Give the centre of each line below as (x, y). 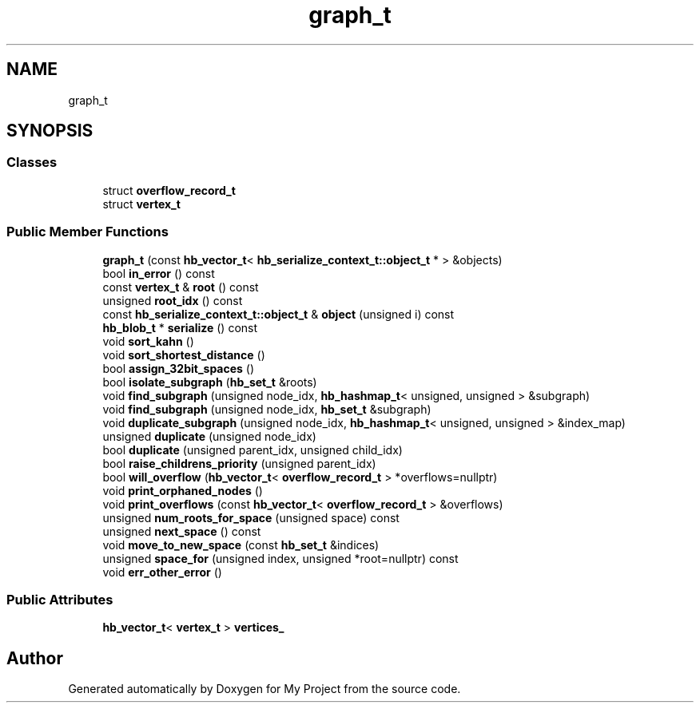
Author (35, 658)
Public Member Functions (87, 232)
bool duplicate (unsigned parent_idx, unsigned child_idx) (253, 450)
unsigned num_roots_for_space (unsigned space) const (251, 517)
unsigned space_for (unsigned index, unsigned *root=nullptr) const (280, 558)
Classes (32, 162)
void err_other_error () (162, 572)
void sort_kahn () (148, 341)
